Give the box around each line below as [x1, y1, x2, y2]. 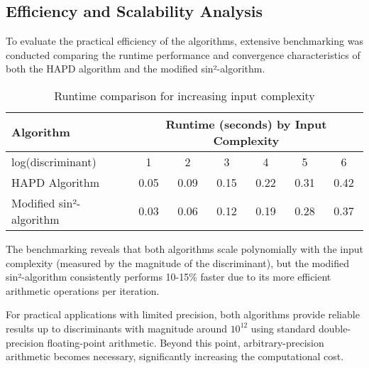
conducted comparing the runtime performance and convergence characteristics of [6, 47, 360, 62]
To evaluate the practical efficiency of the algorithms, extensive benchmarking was [6, 33, 363, 48]
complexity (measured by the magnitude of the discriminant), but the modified [6, 255, 350, 270]
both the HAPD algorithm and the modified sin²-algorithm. [6, 61, 265, 76]
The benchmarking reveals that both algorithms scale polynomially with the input [6, 241, 363, 256]
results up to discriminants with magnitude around [6, 320, 227, 335]
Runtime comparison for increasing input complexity [54, 87, 315, 104]
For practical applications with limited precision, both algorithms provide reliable [6, 307, 360, 322]
